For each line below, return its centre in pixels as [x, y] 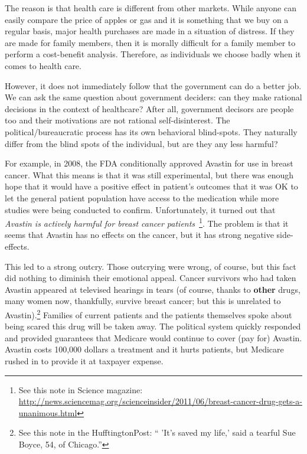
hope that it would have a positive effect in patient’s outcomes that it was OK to [151, 186]
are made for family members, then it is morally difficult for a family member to [150, 42]
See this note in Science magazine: [81, 389]
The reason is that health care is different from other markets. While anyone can [151, 8]
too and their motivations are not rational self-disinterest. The [117, 120]
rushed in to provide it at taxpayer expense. [84, 360]
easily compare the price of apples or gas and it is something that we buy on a [147, 19]
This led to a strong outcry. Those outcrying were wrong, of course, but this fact [151, 266]
